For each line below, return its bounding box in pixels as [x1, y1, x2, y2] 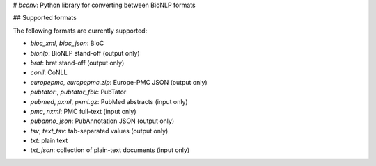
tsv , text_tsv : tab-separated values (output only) [30, 126, 169, 135]
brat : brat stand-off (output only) [30, 58, 125, 67]
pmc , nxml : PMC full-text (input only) [30, 107, 136, 115]
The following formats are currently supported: [13, 26, 148, 35]
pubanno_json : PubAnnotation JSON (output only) [30, 117, 174, 125]
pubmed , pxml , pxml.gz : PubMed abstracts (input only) [30, 97, 188, 106]
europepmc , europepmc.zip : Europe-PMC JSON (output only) [30, 78, 208, 86]
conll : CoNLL [30, 68, 68, 76]
